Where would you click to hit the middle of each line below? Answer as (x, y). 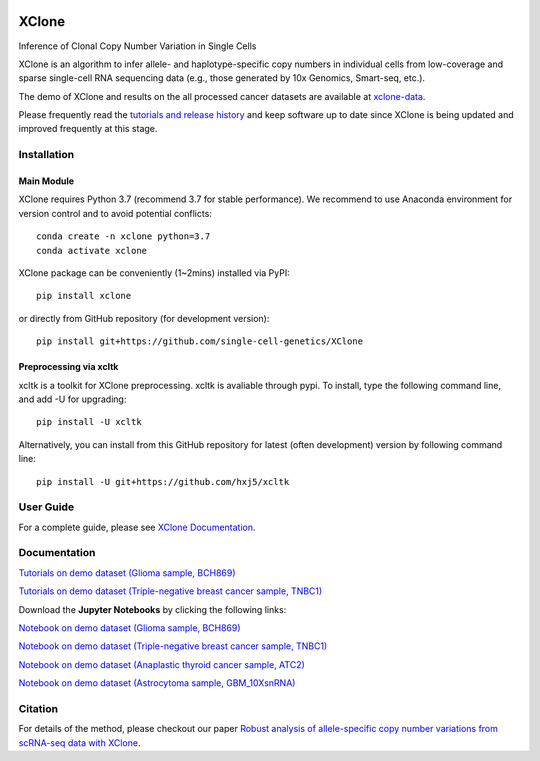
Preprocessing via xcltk (68, 367)
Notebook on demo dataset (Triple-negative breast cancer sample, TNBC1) (173, 646)
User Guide (46, 507)
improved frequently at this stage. (88, 129)
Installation (46, 155)
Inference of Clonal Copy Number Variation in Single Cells (137, 46)
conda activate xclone (92, 250)
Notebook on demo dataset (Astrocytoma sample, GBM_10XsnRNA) (157, 683)
